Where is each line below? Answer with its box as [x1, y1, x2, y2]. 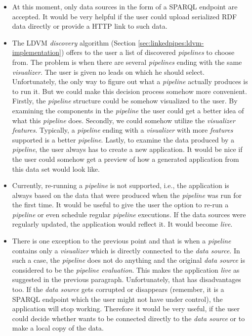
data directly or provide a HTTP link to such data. [12, 21, 168, 31]
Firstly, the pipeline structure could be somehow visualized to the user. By [12, 96, 238, 106]
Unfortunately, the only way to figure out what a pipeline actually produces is [12, 76, 248, 87]
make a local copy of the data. [12, 323, 104, 333]
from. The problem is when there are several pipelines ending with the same [12, 56, 242, 67]
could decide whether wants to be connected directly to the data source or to [12, 313, 245, 323]
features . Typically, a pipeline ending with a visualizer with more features [12, 125, 233, 135]
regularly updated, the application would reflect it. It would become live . [12, 219, 233, 229]
